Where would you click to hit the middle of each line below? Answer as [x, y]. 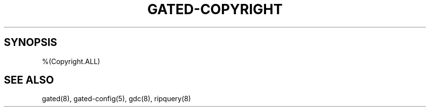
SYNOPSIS [31, 43]
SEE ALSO [29, 80]
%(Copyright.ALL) [71, 61]
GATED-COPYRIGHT [215, 9]
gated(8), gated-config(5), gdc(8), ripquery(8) [116, 99]
